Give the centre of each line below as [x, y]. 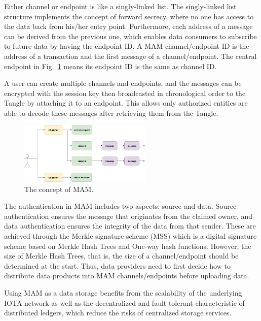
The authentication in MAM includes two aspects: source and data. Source [120, 206]
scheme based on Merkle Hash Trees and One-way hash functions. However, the [128, 246]
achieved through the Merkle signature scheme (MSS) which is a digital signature [130, 236]
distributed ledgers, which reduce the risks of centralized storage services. [118, 313]
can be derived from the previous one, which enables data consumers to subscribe [130, 36]
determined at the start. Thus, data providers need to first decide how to [117, 265]
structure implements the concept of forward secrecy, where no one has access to [129, 16]
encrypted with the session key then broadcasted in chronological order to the [125, 93]
